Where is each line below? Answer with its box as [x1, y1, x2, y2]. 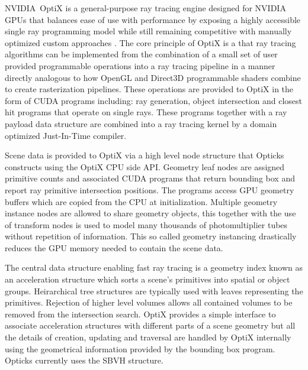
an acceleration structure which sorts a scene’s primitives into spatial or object [5, 273, 290, 285]
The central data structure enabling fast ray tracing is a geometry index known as [5, 261, 303, 274]
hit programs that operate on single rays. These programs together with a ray [5, 106, 287, 118]
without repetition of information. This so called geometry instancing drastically [5, 230, 297, 242]
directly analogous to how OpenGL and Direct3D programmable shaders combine [5, 71, 301, 83]
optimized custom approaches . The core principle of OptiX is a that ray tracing [5, 36, 296, 48]
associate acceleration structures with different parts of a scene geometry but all [5, 319, 296, 332]
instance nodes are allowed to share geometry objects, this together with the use [5, 207, 296, 219]
